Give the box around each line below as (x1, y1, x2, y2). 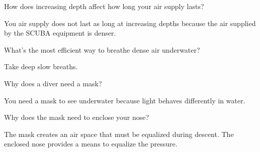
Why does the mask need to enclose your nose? (4, 112, 149, 122)
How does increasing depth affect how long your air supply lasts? (4, 1, 204, 11)
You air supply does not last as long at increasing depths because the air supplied (4, 18, 256, 28)
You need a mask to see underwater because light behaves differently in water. (4, 95, 245, 105)
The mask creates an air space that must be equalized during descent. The (4, 128, 234, 139)
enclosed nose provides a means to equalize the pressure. (4, 138, 178, 149)
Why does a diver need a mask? (4, 78, 102, 88)
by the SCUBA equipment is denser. (4, 28, 116, 38)
